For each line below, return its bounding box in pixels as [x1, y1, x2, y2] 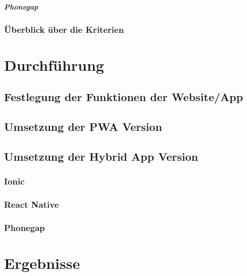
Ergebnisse [4, 252, 80, 273]
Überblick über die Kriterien [4, 23, 124, 35]
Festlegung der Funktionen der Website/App [4, 89, 243, 105]
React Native [4, 198, 59, 210]
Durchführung [4, 54, 104, 75]
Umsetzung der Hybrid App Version [4, 148, 199, 164]
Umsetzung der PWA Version [4, 119, 162, 134]
